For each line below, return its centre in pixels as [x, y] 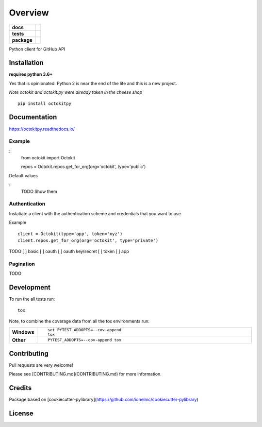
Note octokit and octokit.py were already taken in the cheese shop [76, 92]
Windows [23, 332]
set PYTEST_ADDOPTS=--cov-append [84, 330]
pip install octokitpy [45, 103]
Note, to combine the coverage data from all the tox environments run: [79, 321]
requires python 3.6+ [31, 74]
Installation [26, 63]
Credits [20, 388]
